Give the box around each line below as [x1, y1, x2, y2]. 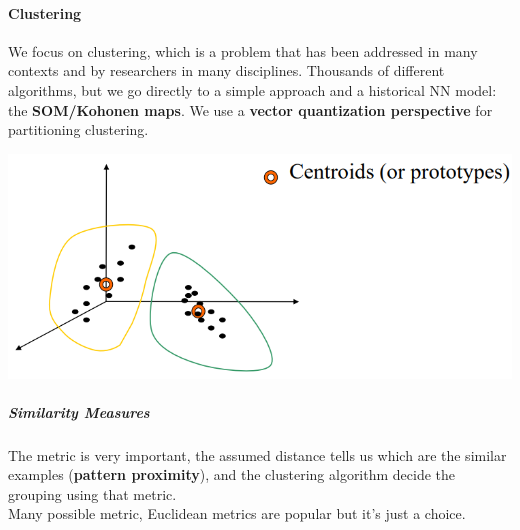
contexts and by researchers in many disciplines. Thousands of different [8, 60, 445, 81]
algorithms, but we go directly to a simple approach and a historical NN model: [8, 79, 497, 100]
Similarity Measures [8, 401, 150, 422]
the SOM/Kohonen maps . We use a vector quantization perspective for [8, 99, 493, 120]
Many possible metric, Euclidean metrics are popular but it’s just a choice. [8, 503, 466, 524]
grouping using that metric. [8, 483, 177, 504]
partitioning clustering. [8, 119, 149, 140]
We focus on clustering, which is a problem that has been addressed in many [8, 40, 478, 61]
